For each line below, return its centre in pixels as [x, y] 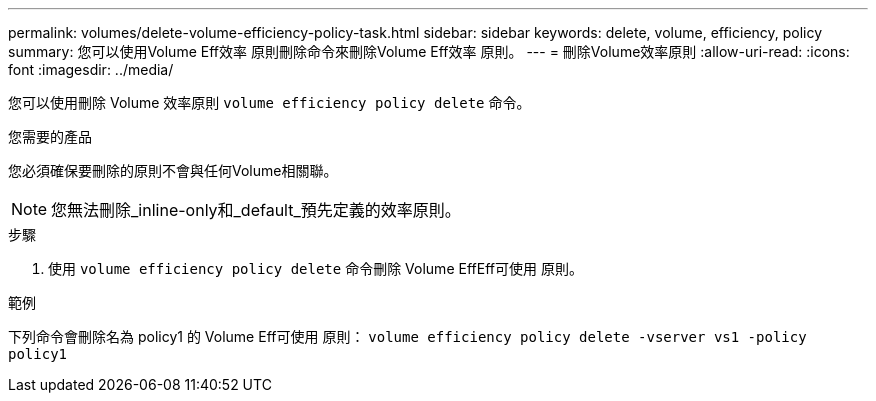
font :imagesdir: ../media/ [91, 69]
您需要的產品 [50, 136]
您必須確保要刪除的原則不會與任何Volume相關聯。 [173, 170]
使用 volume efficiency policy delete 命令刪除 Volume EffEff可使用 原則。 [315, 268]
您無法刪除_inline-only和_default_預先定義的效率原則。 [256, 210]
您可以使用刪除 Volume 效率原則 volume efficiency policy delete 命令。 [269, 102]
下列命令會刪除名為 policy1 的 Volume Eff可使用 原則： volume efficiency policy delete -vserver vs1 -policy [407, 336]
